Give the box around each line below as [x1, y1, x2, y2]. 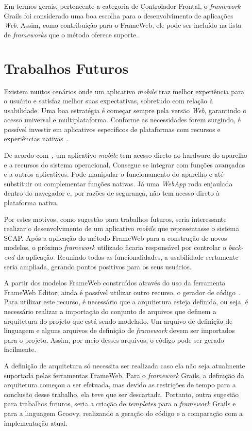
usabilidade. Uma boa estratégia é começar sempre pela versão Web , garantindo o [4, 105, 247, 115]
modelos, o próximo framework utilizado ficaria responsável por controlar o [4, 242, 226, 252]
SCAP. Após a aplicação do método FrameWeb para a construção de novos [4, 232, 227, 243]
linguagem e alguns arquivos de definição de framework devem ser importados [4, 325, 235, 335]
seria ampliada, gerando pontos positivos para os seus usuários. [4, 261, 192, 271]
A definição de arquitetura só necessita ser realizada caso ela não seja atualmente [4, 360, 245, 370]
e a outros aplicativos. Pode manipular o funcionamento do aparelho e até [4, 169, 224, 179]
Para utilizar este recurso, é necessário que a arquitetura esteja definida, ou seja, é [4, 297, 248, 307]
